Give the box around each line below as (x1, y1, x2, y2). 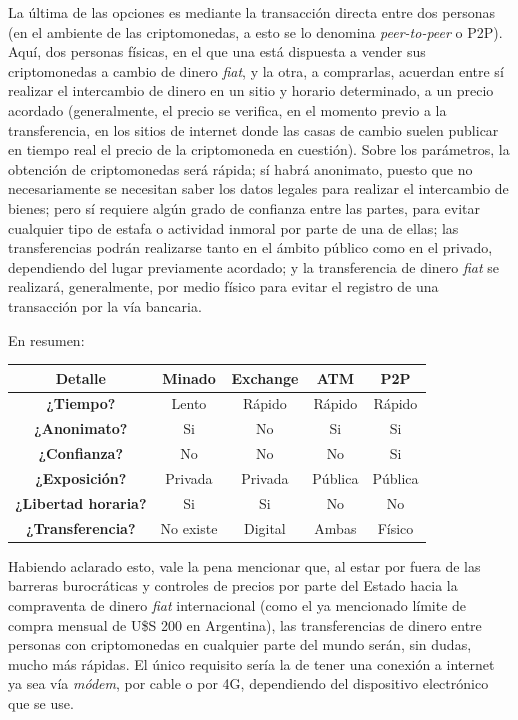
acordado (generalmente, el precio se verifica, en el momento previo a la (8, 99, 447, 120)
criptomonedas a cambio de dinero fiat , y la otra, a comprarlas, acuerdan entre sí (8, 60, 504, 81)
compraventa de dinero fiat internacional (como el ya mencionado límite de (8, 594, 467, 615)
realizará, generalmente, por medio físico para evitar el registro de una (8, 276, 439, 297)
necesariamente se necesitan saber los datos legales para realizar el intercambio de (8, 178, 509, 199)
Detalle (55, 367, 106, 388)
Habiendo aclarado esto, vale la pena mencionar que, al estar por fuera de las (8, 555, 481, 576)
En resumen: (8, 329, 85, 350)
